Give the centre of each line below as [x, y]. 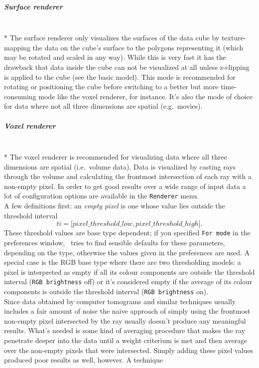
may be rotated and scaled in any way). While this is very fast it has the [115, 57]
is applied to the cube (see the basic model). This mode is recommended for [120, 77]
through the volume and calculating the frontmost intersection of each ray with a [128, 176]
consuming [20, 96]
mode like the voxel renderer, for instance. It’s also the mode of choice [145, 96]
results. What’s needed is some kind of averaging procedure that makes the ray [125, 330]
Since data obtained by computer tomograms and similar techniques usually [120, 301]
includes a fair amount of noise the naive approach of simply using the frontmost [127, 311]
